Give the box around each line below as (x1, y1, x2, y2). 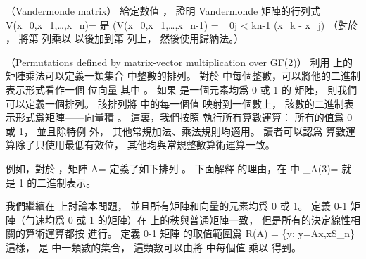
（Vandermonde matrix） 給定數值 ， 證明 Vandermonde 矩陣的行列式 (6, 4, 320, 18)
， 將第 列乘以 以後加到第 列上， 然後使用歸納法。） (6, 31, 244, 46)
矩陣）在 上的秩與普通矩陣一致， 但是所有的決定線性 (107, 212, 351, 227)
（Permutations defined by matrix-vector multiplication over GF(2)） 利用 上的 (6, 54, 353, 69)
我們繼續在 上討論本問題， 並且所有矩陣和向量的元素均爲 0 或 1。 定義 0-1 (6, 198, 348, 213)
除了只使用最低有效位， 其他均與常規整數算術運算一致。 (15, 137, 275, 152)
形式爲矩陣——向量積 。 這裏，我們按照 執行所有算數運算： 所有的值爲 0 (15, 110, 353, 125)
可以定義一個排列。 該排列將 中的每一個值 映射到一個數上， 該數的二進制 (6, 96, 344, 110)
